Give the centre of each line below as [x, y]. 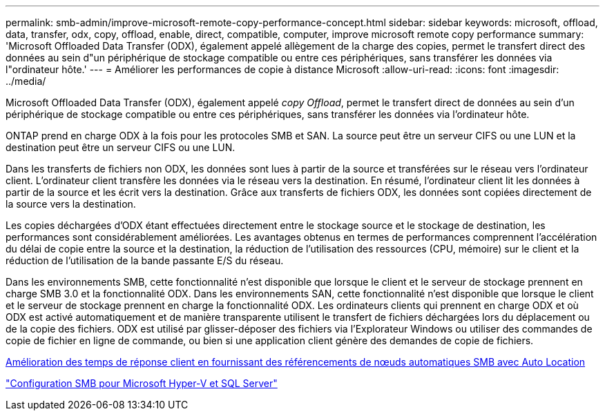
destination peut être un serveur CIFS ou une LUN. [121, 147]
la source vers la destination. [71, 204]
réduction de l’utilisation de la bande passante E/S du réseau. [145, 260]
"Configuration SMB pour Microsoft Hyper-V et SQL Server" [142, 383]
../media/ [26, 81]
